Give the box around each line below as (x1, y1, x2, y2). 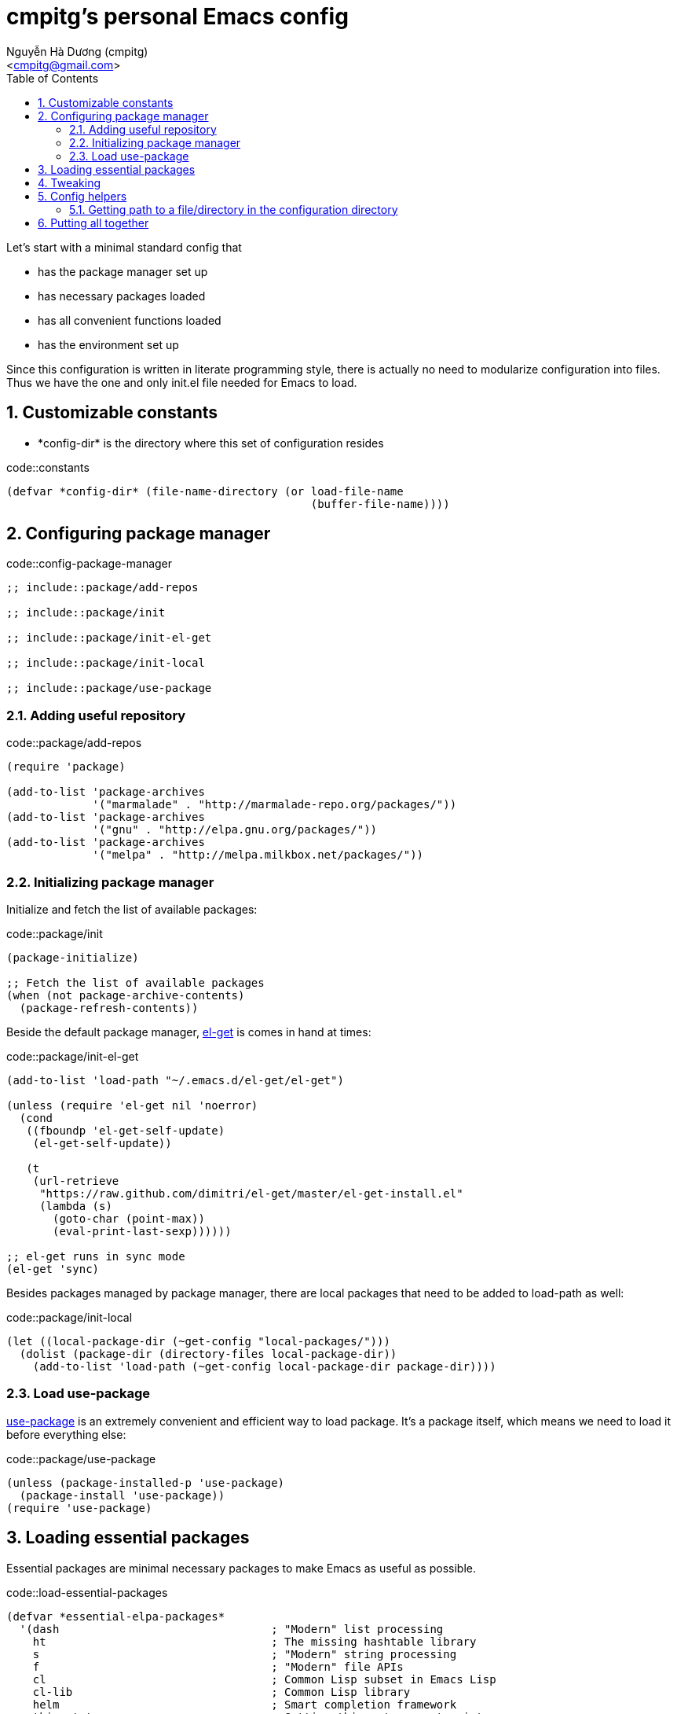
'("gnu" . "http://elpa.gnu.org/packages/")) (92, 823, 378, 837)
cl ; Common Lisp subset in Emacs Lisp (32, 1672, 496, 1686)
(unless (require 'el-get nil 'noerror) (6, 1098, 258, 1112)
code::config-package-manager (6, 557, 173, 571)
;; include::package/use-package (6, 682, 212, 695)
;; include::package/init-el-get (6, 631, 212, 645)
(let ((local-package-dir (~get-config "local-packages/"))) (6, 1334, 390, 1348)
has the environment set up (38, 337, 179, 351)
